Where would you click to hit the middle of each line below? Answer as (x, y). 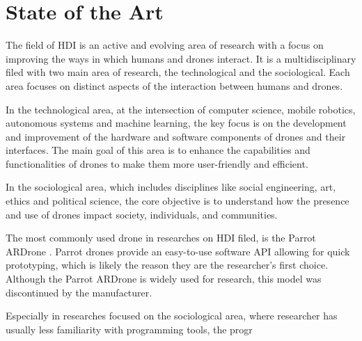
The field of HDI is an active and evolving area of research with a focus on (165, 45)
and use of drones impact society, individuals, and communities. (142, 214)
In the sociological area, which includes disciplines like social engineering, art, (171, 187)
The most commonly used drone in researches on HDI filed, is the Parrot (161, 238)
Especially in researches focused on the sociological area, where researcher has (172, 316)
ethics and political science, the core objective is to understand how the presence (178, 201)
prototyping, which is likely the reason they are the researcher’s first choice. (167, 265)
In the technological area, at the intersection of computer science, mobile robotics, (181, 109)
